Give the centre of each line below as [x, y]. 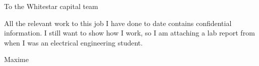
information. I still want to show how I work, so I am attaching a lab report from [129, 33]
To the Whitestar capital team [51, 6]
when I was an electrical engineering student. [74, 42]
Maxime [16, 59]
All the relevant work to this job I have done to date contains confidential [118, 23]
